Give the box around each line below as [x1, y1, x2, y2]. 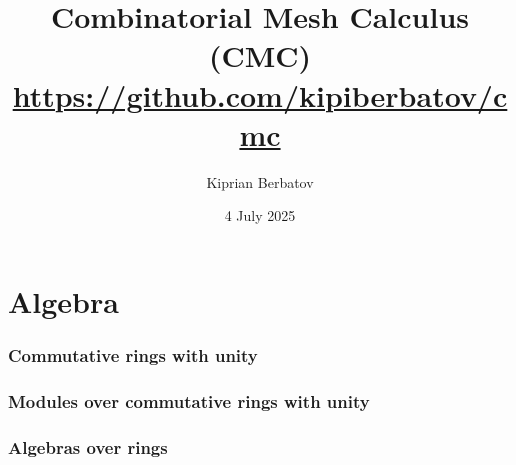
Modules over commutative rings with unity [8, 388, 370, 413]
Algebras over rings [8, 434, 168, 459]
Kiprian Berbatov [206, 171, 314, 192]
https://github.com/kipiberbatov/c [12, 74, 508, 115]
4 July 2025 [224, 205, 296, 226]
